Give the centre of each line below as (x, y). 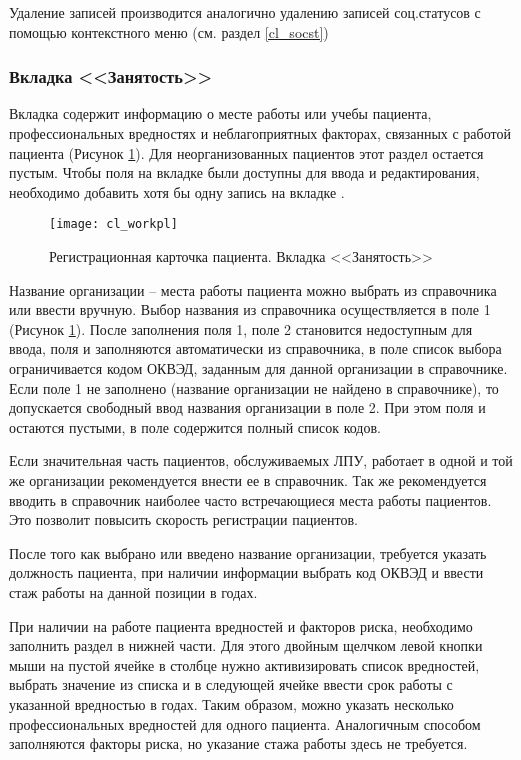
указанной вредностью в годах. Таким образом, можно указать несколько (231, 703)
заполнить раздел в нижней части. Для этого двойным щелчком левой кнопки (246, 645)
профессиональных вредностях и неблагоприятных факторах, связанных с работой (260, 133)
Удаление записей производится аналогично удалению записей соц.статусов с (245, 12)
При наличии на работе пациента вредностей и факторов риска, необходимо (241, 625)
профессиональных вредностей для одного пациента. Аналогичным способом (245, 723)
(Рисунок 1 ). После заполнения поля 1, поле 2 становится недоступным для (241, 328)
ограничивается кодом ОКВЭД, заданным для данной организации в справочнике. (258, 368)
